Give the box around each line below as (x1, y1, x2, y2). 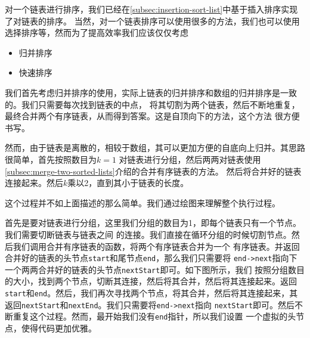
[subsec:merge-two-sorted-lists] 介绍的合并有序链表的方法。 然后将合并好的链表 (5, 165, 302, 177)
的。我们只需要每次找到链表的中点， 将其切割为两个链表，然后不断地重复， (5, 98, 300, 110)
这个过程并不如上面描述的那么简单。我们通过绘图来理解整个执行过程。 (5, 196, 280, 209)
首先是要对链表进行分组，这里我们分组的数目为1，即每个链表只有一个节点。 (5, 216, 301, 229)
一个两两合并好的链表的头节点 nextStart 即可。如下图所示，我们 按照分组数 (5, 263, 297, 275)
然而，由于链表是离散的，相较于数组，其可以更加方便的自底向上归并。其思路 (5, 141, 305, 154)
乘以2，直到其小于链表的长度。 (67, 176, 189, 189)
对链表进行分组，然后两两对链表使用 (119, 153, 261, 165)
